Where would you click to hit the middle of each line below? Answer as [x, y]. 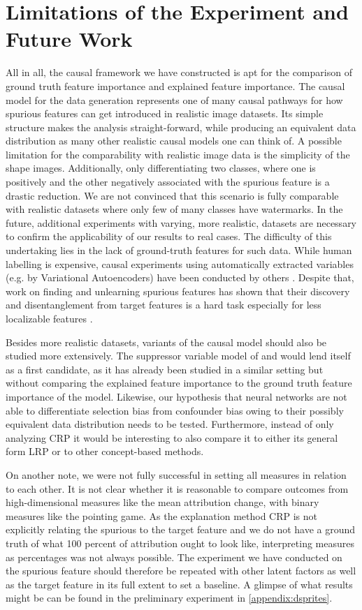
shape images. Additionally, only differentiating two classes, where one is [161, 168]
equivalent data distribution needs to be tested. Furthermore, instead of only [170, 424]
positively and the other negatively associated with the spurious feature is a [168, 182]
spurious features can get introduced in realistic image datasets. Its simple [165, 113]
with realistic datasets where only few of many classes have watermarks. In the [174, 209]
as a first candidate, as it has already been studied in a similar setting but [165, 369]
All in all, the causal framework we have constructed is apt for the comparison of [179, 72]
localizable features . [49, 318]
